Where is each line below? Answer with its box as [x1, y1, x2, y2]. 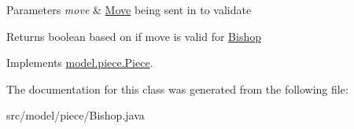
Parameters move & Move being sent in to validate [6, 2, 252, 17]
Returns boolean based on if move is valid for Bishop [6, 28, 261, 44]
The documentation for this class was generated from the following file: [6, 80, 348, 97]
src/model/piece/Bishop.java [6, 107, 145, 123]
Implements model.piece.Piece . [6, 54, 153, 71]
